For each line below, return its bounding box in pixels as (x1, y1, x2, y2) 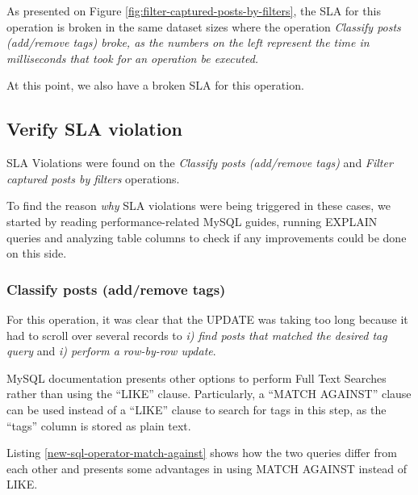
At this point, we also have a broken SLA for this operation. (6, 77, 304, 94)
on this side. (6, 245, 67, 262)
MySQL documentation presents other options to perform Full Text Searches (6, 369, 387, 386)
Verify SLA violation (6, 116, 182, 141)
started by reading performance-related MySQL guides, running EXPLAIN (6, 212, 378, 229)
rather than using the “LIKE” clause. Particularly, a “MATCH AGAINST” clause (6, 385, 412, 402)
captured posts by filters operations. (6, 170, 180, 187)
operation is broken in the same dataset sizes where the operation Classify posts (6, 18, 401, 35)
